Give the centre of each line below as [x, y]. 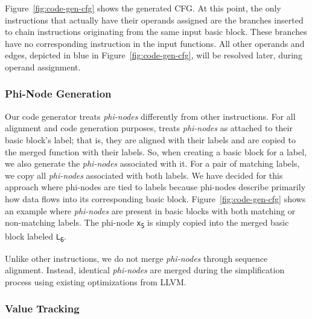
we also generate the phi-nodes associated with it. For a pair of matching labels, [152, 163]
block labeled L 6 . [36, 236]
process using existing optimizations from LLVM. [96, 281]
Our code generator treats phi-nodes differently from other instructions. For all [150, 116]
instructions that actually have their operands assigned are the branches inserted [154, 20]
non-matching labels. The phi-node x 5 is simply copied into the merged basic [147, 223]
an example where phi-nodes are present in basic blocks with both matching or [150, 210]
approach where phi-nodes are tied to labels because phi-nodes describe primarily [155, 187]
